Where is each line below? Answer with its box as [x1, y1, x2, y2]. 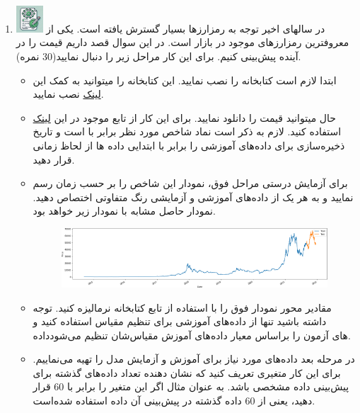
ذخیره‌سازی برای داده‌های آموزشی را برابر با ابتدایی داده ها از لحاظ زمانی [33, 137, 345, 152]
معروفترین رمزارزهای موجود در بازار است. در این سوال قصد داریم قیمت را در [16, 35, 349, 50]
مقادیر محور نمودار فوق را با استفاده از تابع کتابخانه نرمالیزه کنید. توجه [33, 300, 332, 315]
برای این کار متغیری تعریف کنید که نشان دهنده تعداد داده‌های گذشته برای [33, 365, 341, 380]
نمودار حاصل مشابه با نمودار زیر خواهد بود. [33, 203, 216, 218]
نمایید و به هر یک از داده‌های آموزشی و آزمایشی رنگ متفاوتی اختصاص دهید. [33, 189, 354, 204]
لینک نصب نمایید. [33, 86, 104, 101]
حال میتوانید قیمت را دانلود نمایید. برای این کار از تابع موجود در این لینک [33, 110, 336, 125]
